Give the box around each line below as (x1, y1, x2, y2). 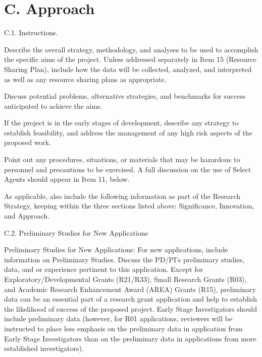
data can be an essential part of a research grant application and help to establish (4, 294, 257, 304)
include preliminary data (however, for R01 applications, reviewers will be (4, 313, 233, 324)
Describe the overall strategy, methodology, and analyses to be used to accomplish (4, 44, 258, 54)
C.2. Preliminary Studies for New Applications (4, 227, 148, 238)
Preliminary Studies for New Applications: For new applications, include (4, 244, 228, 255)
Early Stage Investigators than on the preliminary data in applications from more (4, 333, 256, 343)
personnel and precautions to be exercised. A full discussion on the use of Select (4, 164, 251, 174)
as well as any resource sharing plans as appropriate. (4, 74, 167, 84)
